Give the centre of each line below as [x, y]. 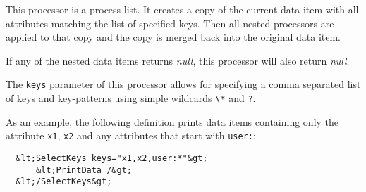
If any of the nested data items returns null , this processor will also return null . [178, 60]
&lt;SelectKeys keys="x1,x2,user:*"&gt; [112, 158]
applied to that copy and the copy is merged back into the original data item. [173, 37]
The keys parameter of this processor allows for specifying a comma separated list [183, 84]
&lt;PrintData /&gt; [84, 170]
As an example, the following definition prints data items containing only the [172, 121]
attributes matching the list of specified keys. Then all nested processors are [170, 23]
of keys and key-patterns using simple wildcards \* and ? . [131, 98]
